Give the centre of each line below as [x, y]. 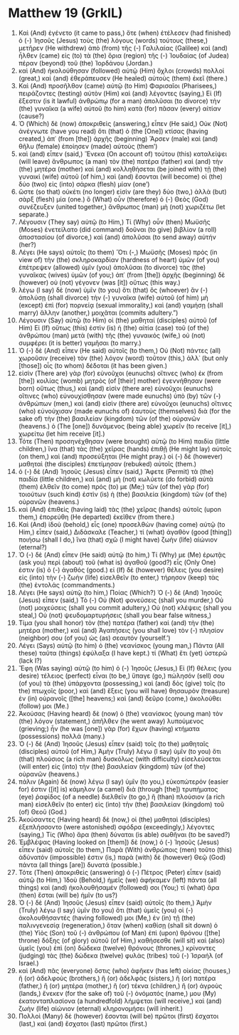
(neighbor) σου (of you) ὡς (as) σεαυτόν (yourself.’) [94, 638]
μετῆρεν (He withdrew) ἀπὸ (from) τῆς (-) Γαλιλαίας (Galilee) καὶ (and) [123, 48]
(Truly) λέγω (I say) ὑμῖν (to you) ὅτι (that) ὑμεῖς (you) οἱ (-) [106, 910]
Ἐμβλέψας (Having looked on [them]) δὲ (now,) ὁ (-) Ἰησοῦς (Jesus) [119, 842]
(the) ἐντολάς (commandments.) [67, 584]
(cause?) [31, 116]
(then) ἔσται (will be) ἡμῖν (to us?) [68, 895]
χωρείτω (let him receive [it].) [62, 434]
